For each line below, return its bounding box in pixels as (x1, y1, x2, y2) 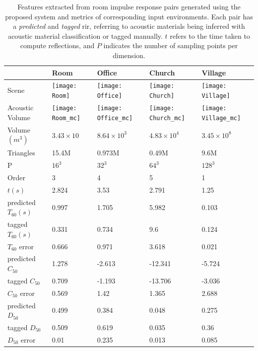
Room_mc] (52, 114, 80, 122)
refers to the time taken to (170, 30, 250, 41)
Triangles (7, 147, 35, 158)
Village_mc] (201, 114, 241, 122)
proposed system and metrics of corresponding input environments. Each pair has (5, 11, 253, 21)
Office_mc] (97, 114, 133, 122)
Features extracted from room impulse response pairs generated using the (17, 1, 241, 11)
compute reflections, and (20, 40, 95, 51)
